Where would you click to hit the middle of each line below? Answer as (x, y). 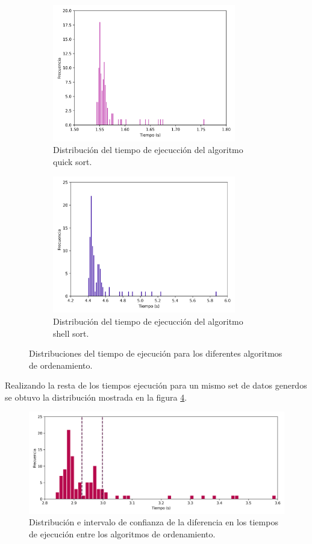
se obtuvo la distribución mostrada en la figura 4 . (96, 397)
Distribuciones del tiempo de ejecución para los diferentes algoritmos (156, 353)
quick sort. (73, 161)
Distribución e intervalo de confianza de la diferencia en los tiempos (154, 522)
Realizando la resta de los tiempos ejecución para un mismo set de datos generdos (156, 385)
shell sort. (71, 333)
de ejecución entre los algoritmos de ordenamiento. (122, 534)
